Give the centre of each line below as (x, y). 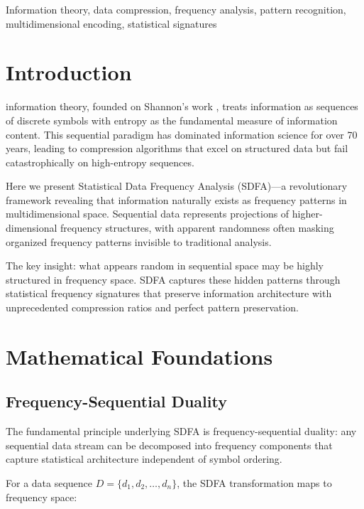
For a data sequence (49, 482)
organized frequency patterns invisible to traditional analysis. (139, 241)
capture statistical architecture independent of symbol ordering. (144, 459)
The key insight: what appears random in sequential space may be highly (165, 266)
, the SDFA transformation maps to (254, 482)
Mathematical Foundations (139, 356)
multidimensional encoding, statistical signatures (111, 23)
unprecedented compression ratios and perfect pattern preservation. (152, 307)
